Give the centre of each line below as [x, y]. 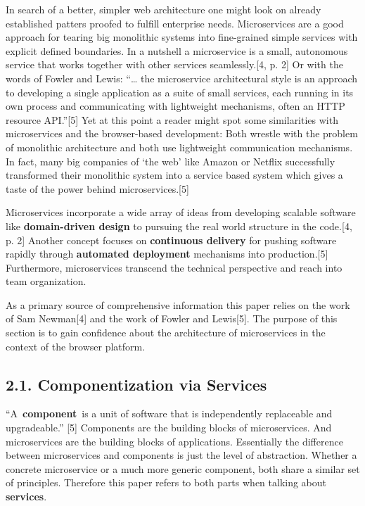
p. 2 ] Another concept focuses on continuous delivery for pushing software [171, 240]
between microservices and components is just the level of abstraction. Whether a [181, 455]
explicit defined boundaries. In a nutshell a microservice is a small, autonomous [177, 50]
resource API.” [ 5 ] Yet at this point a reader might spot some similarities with [172, 119]
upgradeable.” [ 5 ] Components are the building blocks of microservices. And [169, 428]
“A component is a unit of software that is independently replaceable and [169, 413]
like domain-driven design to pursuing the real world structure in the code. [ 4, [179, 226]
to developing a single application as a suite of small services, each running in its [180, 92]
